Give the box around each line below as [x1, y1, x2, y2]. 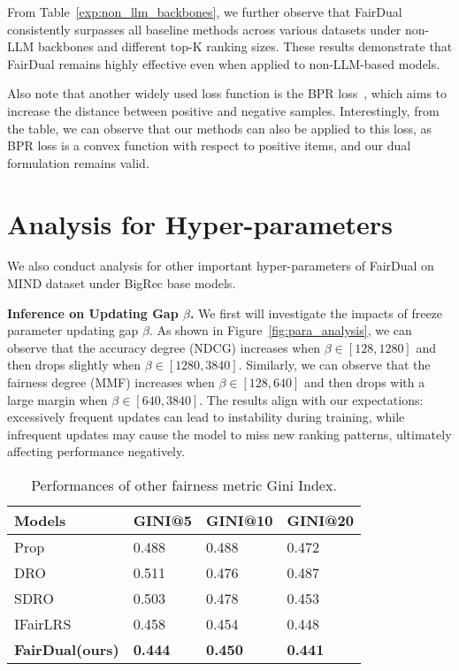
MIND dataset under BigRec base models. [7, 274, 236, 293]
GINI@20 [287, 510, 355, 530]
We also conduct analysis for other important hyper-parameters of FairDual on [7, 256, 434, 275]
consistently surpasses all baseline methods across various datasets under [7, 19, 402, 38]
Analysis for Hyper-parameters [7, 205, 393, 241]
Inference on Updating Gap [7, 303, 179, 322]
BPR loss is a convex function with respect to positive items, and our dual [7, 136, 411, 155]
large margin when [7, 390, 108, 408]
